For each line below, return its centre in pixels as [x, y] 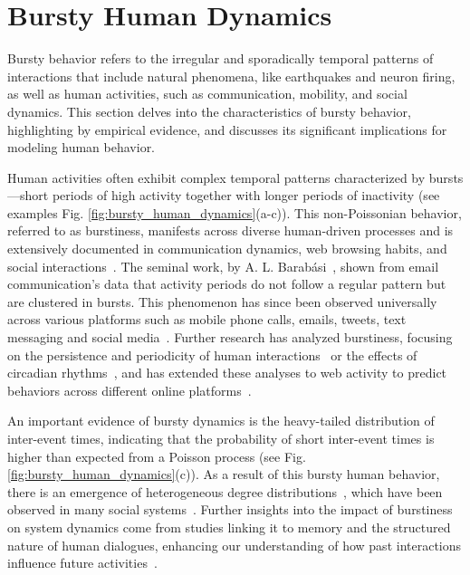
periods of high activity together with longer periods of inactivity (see [246, 195]
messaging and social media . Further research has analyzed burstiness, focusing [230, 337]
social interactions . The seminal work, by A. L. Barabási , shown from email [223, 266]
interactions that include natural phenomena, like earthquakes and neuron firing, [231, 76]
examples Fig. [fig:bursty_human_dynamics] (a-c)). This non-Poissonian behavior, [235, 212]
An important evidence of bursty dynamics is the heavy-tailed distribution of [221, 421]
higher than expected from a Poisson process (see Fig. [157, 456]
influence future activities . [82, 563]
